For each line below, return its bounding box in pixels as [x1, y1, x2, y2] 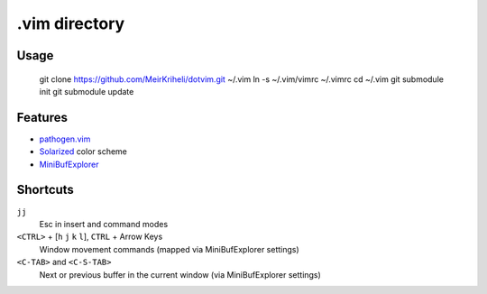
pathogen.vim [39, 133, 91, 144]
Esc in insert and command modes [39, 218, 169, 229]
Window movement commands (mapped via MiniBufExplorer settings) [39, 243, 299, 254]
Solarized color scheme [39, 146, 128, 157]
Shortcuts [16, 182, 74, 198]
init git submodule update [39, 86, 134, 96]
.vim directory [16, 14, 125, 33]
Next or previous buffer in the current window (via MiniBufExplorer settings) [39, 269, 322, 280]
